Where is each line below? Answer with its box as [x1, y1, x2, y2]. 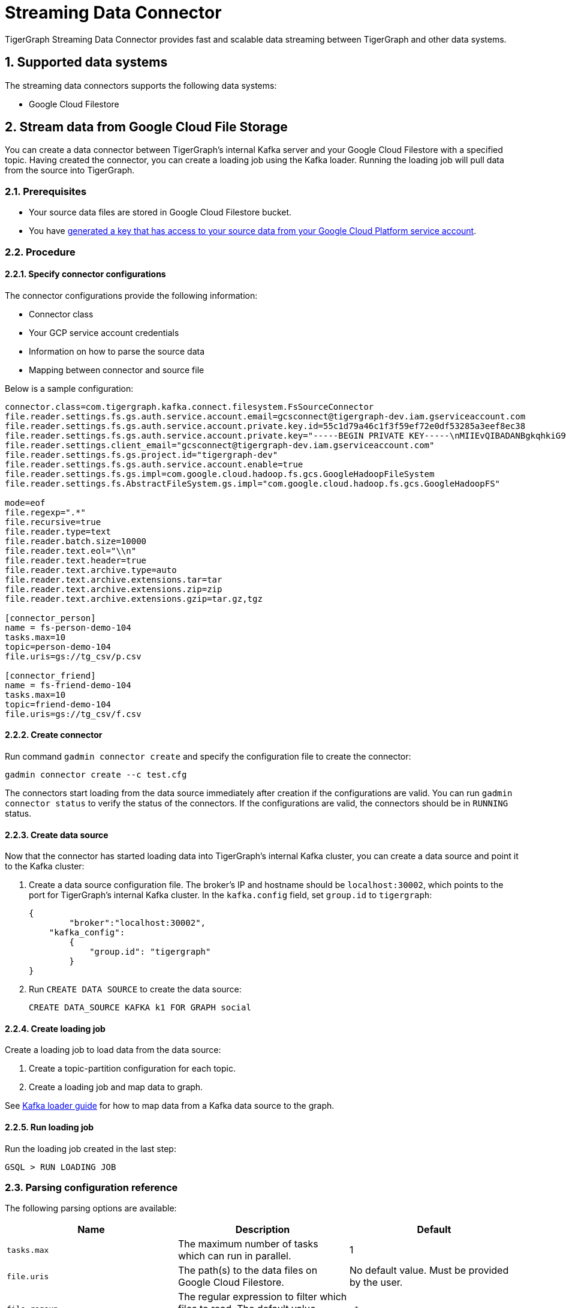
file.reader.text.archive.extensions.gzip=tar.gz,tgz [5, 593, 263, 604]
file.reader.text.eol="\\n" [5, 545, 137, 556]
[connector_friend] [5, 670, 96, 680]
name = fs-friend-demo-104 [5, 680, 131, 690]
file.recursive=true [5, 517, 101, 527]
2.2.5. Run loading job [5, 1122, 94, 1133]
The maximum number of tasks [177, 1238, 318, 1250]
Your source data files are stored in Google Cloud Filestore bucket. [29, 207, 292, 218]
